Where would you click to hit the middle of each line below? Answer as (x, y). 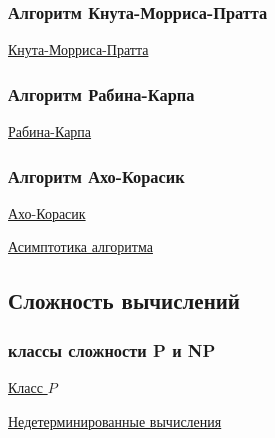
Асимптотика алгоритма (80, 246)
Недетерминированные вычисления (115, 420)
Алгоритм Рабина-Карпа (101, 93)
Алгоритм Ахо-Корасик (96, 175)
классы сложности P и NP (112, 349)
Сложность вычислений (124, 300)
